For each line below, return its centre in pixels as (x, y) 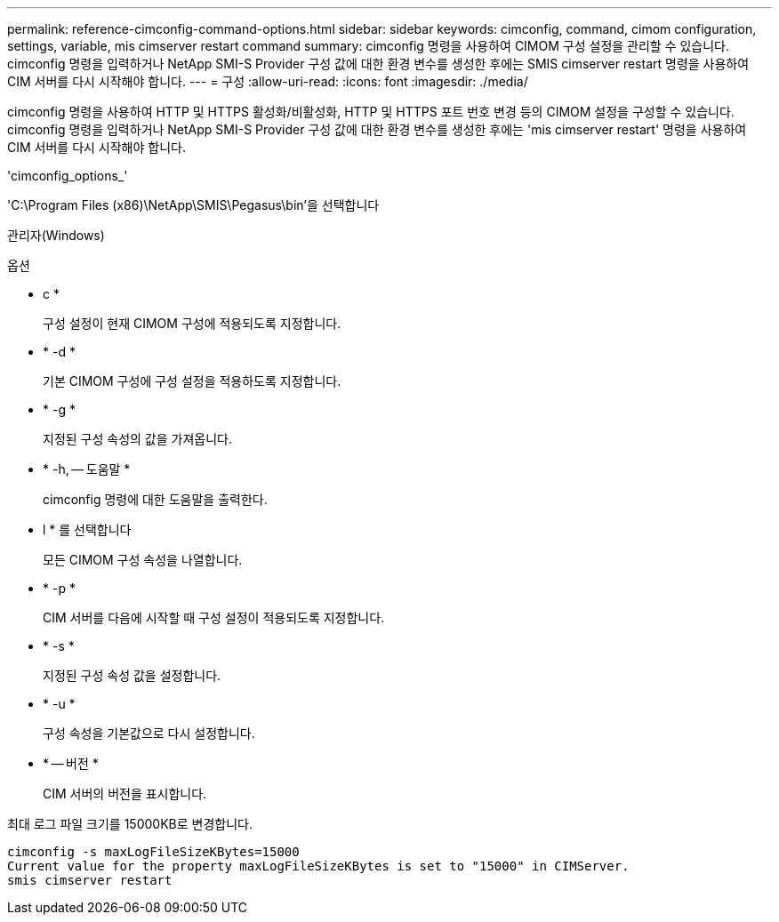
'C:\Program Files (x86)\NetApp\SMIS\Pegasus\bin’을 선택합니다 (193, 205)
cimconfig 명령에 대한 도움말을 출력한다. (155, 499)
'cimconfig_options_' (68, 176)
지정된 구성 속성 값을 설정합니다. (132, 675)
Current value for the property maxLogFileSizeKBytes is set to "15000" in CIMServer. (318, 866)
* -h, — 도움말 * (87, 469)
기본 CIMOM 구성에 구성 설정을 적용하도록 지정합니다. (192, 381)
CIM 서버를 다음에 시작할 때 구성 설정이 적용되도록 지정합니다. (214, 617)
